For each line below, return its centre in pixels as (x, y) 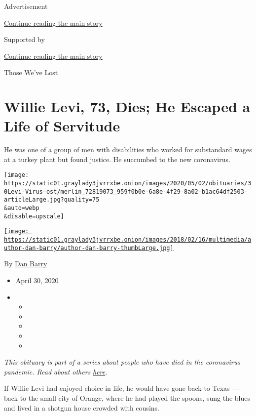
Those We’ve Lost (31, 72)
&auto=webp (22, 208)
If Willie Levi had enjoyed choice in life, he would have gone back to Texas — (122, 388)
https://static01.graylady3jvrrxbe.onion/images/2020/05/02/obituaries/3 (128, 184)
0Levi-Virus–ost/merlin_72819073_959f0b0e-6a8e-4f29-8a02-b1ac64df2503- (126, 191)
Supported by (24, 39)
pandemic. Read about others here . (56, 371)
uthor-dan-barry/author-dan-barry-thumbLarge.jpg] (89, 248)
